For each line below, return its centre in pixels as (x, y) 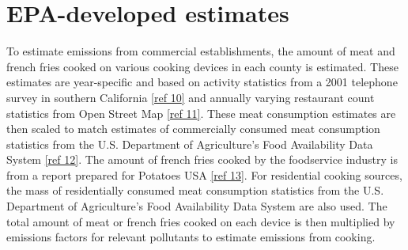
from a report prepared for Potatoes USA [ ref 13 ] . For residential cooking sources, (204, 174)
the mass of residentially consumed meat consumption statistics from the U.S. (195, 190)
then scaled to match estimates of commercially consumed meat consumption (193, 129)
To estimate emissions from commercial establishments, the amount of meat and (201, 51)
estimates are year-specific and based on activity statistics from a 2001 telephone (202, 82)
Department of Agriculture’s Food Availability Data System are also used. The (197, 206)
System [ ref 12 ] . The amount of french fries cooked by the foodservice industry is (202, 159)
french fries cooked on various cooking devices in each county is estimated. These (202, 66)
